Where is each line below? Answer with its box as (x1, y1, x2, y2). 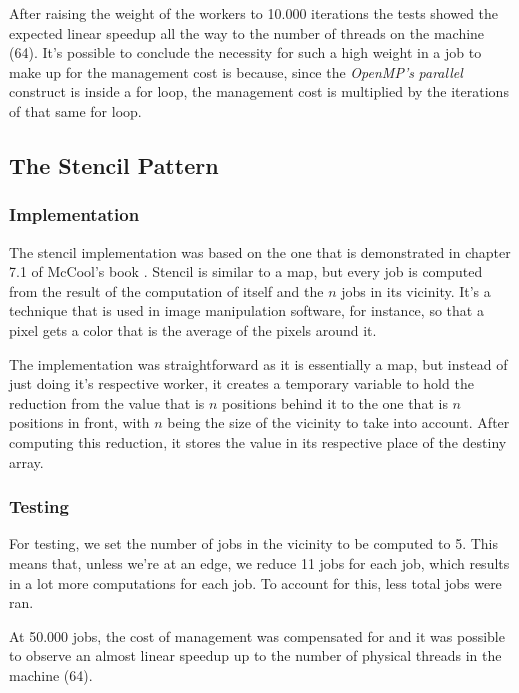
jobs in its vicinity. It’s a (341, 280, 491, 301)
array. (9, 451, 44, 472)
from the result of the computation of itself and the (9, 280, 324, 301)
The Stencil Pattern (9, 149, 219, 180)
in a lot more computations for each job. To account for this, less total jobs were (9, 572, 502, 593)
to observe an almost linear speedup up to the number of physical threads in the (9, 645, 502, 666)
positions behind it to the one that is (222, 392, 448, 413)
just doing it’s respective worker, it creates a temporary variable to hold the (9, 373, 474, 394)
